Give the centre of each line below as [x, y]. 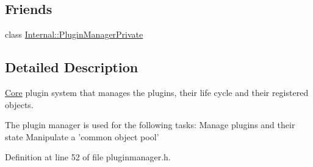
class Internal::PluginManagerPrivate [74, 34]
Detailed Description [72, 67]
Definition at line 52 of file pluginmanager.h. [88, 157]
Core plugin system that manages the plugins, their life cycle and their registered [157, 92]
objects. [19, 104]
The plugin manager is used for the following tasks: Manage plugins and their [150, 125]
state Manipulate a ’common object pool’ [82, 136]
